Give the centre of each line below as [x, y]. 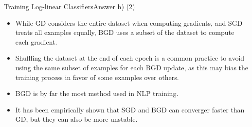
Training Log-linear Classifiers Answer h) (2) [70, 6]
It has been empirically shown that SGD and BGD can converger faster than [130, 109]
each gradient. [36, 41]
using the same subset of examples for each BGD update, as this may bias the [132, 67]
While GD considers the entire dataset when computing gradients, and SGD [129, 23]
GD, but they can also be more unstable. [76, 119]
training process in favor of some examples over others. [97, 77]
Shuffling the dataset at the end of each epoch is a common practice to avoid [130, 58]
